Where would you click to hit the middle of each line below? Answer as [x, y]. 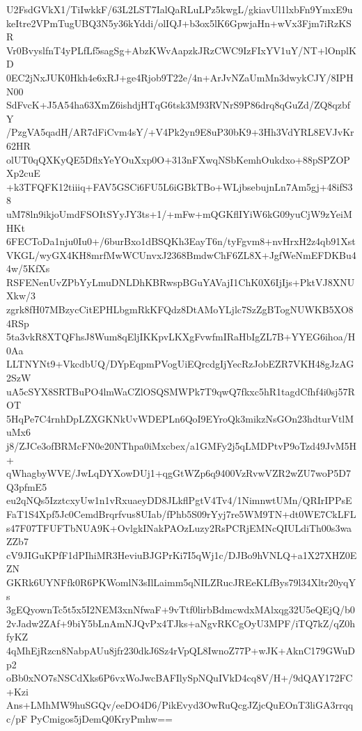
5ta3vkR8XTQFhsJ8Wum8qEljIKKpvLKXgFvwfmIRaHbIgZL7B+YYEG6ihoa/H [181, 337]
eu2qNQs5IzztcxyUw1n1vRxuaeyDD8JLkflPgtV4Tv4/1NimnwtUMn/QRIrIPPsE [179, 500]
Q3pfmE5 [27, 486]
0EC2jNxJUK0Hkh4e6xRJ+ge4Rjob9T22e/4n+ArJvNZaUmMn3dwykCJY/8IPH [180, 77]
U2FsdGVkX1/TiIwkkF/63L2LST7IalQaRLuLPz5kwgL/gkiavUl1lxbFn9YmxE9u [180, 9]
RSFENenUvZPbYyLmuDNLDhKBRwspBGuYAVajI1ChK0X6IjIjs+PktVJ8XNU [181, 282]
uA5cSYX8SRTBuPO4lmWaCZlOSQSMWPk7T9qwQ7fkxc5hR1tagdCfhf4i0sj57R [181, 391]
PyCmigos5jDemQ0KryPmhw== [101, 718]
